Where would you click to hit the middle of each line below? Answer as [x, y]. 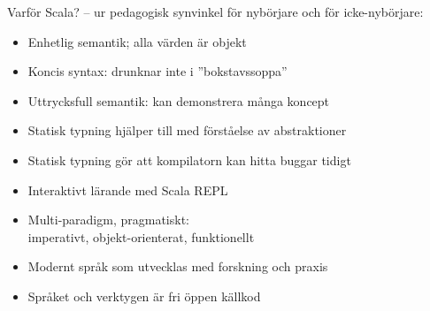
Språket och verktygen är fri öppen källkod [144, 296]
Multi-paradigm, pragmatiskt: [108, 220]
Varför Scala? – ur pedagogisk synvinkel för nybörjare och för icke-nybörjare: [215, 11]
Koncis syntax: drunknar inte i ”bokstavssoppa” [157, 71]
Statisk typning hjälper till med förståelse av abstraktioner [187, 130]
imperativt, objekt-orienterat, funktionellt [141, 236]
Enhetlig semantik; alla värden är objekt [137, 41]
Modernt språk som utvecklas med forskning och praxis [178, 266]
